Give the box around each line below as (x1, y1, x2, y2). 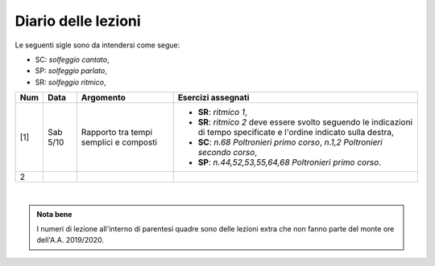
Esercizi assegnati (177, 92, 250, 104)
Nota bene (36, 209, 72, 219)
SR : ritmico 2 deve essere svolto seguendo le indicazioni (197, 117, 413, 128)
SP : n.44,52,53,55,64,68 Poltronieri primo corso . (197, 157, 382, 168)
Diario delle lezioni (14, 12, 141, 30)
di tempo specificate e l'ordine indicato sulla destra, (197, 127, 395, 138)
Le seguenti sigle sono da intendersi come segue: (14, 40, 180, 50)
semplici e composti (81, 137, 157, 148)
